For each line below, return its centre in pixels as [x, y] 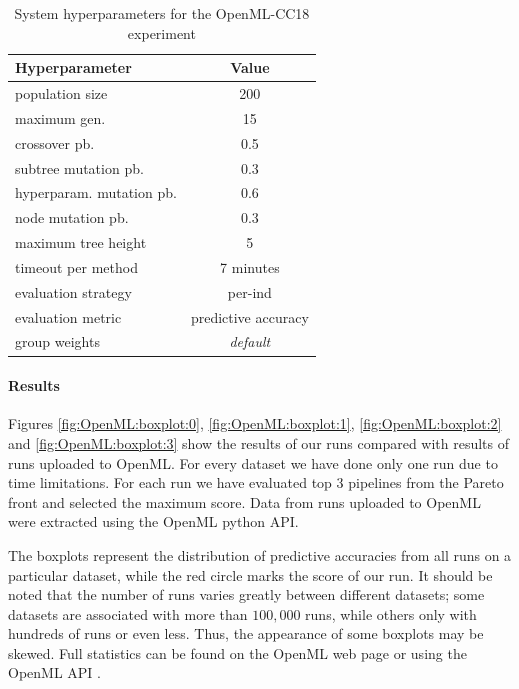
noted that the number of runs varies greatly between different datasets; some [246, 594]
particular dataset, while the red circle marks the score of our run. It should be [250, 574]
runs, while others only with [391, 613]
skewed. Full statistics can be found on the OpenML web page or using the [237, 652]
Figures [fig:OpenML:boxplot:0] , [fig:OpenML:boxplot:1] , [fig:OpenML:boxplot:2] [255, 423]
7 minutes [250, 266]
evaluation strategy [73, 291]
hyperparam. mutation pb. [96, 192]
